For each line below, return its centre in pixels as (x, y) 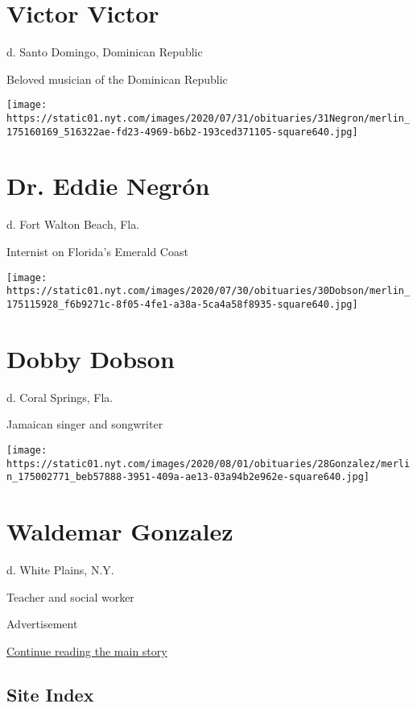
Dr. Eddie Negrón (108, 186)
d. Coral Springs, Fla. (60, 397)
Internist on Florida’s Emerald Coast (97, 251)
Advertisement (42, 624)
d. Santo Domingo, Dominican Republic (105, 52)
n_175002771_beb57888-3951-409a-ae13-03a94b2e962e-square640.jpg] (188, 477)
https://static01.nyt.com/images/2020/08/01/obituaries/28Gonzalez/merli (208, 464)
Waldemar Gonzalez (120, 531)
